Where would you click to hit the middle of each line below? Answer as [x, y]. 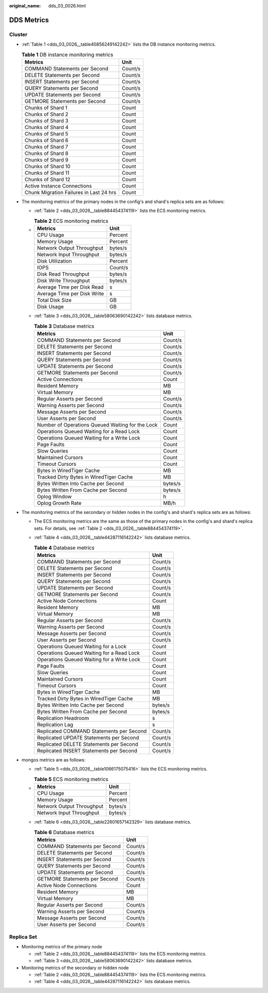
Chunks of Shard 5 [46, 134]
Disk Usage [50, 307]
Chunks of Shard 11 [47, 173]
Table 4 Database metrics [64, 548]
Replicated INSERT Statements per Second [87, 751]
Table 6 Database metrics [64, 832]
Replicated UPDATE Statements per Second [88, 737]
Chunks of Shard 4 [47, 127]
